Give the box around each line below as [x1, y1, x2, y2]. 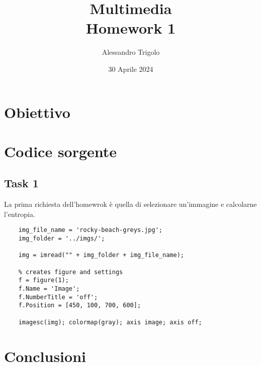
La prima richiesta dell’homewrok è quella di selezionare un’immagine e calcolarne [4, 199, 257, 209]
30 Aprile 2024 [108, 63, 153, 74]
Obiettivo [4, 101, 70, 122]
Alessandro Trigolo [102, 47, 160, 57]
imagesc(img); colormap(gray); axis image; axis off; [18, 318, 202, 326]
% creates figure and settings [18, 268, 123, 276]
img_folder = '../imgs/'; [18, 235, 105, 242]
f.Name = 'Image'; [18, 285, 80, 293]
